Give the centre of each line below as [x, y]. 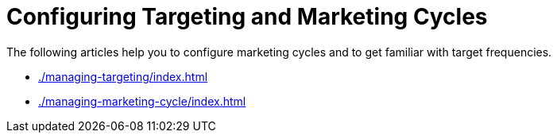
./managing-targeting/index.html [123, 76]
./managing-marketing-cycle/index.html [142, 101]
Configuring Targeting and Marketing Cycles [247, 17]
